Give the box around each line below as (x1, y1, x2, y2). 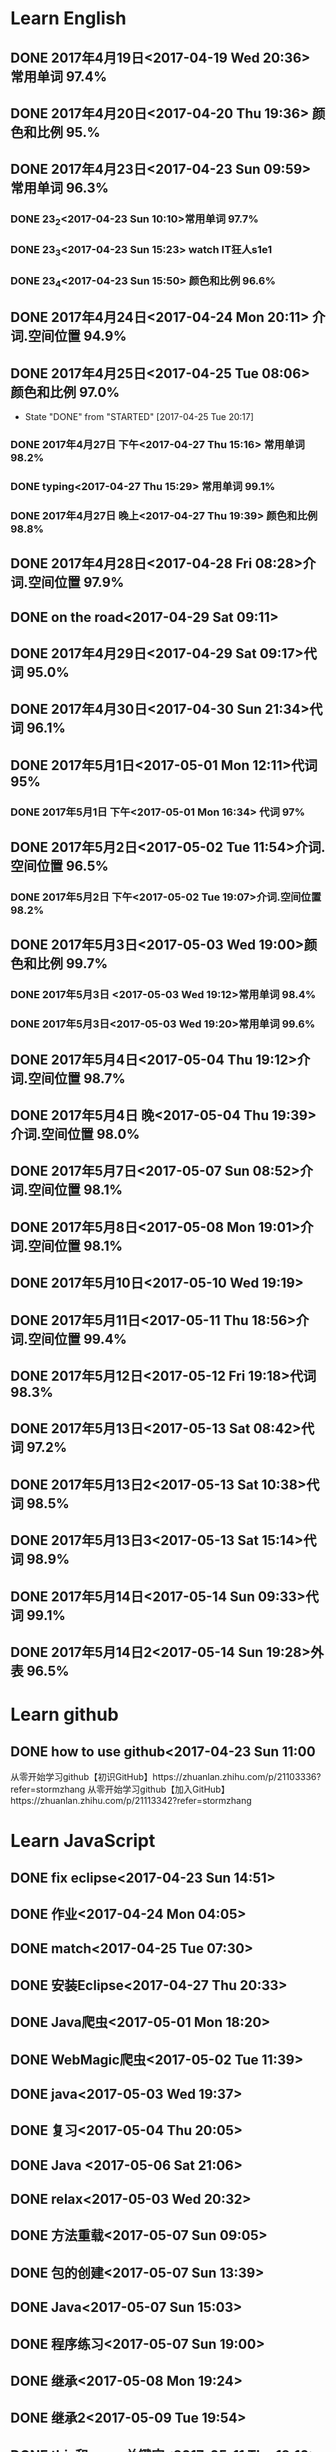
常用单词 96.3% (10, 180, 110, 197)
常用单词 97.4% (10, 68, 108, 85)
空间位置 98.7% (28, 1070, 126, 1087)
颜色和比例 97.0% (10, 383, 120, 401)
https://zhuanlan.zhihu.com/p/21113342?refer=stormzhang (10, 1795, 252, 1806)
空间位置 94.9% (28, 328, 127, 345)
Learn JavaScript (10, 1830, 156, 1852)
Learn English (10, 7, 127, 30)
